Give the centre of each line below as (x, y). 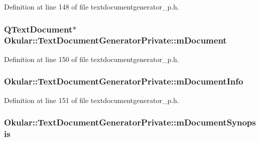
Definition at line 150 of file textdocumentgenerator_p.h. (92, 59)
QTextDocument (38, 29)
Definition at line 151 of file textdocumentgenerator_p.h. (92, 100)
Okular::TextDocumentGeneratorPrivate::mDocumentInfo (124, 81)
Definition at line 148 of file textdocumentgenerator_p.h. (92, 6)
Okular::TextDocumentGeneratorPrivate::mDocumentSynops (130, 122)
